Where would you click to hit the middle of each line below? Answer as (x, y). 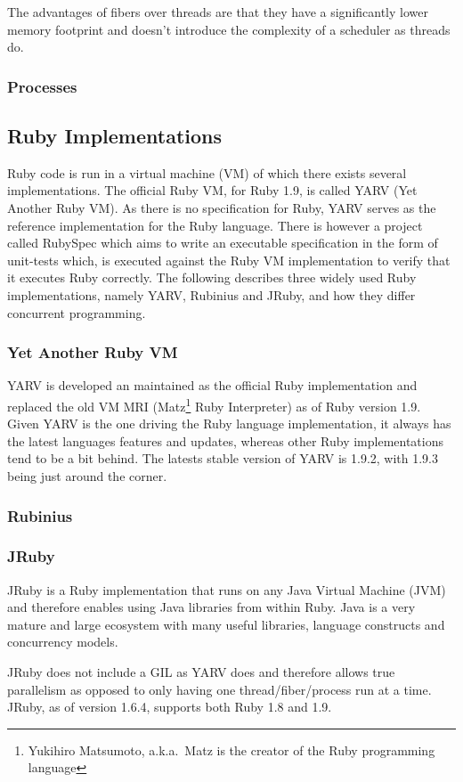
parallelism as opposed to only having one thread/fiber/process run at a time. (219, 689)
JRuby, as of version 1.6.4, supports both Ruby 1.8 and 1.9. (170, 707)
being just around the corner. (87, 476)
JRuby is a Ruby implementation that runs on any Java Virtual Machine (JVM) (227, 589)
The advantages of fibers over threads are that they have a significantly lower (218, 12)
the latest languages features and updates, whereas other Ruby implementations (225, 440)
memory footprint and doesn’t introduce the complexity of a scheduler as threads (229, 29)
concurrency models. (63, 642)
